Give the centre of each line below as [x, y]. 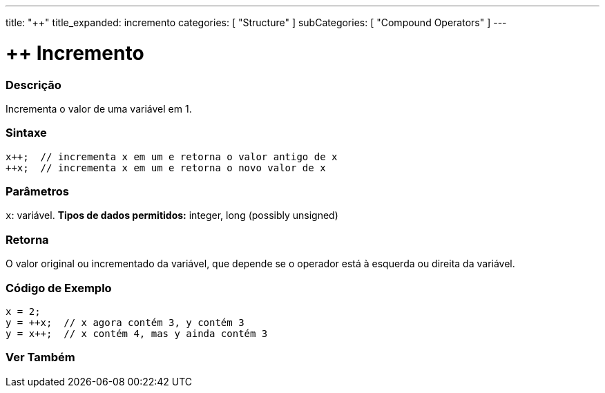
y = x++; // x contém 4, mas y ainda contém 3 [137, 333]
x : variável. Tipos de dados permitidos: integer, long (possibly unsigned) [172, 215]
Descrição [33, 85]
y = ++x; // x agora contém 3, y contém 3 [125, 322]
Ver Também [40, 357]
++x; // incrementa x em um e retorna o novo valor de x [166, 167]
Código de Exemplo [59, 288]
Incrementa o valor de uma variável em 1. [99, 108]
